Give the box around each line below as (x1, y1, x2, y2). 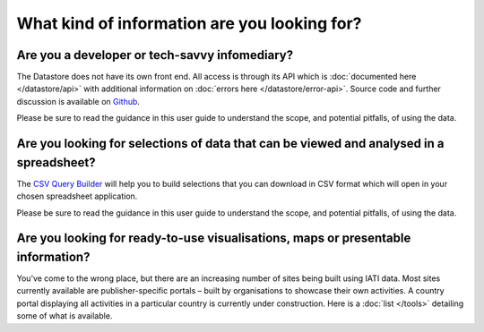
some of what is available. (16, 311, 113, 321)
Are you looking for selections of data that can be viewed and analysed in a (16, 136, 445, 151)
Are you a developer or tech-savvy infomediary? (16, 47, 294, 63)
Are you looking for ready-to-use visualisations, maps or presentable (16, 231, 411, 246)
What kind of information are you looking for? (16, 13, 362, 33)
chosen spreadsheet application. (16, 191, 138, 201)
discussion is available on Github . (16, 96, 141, 106)
